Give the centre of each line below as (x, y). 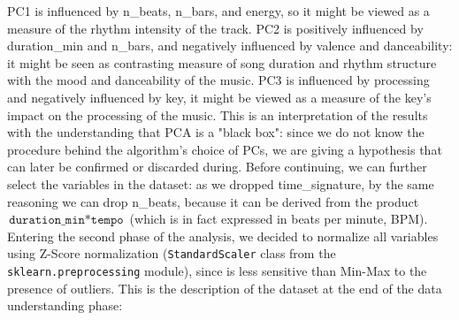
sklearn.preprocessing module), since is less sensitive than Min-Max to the (217, 270)
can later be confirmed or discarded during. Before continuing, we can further (217, 167)
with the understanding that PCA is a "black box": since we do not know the (216, 132)
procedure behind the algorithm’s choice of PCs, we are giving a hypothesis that (225, 149)
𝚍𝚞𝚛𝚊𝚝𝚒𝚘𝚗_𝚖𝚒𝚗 (47, 221)
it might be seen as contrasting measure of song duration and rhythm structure (222, 62)
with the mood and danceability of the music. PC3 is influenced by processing (218, 80)
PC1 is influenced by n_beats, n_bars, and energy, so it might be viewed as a (218, 11)
